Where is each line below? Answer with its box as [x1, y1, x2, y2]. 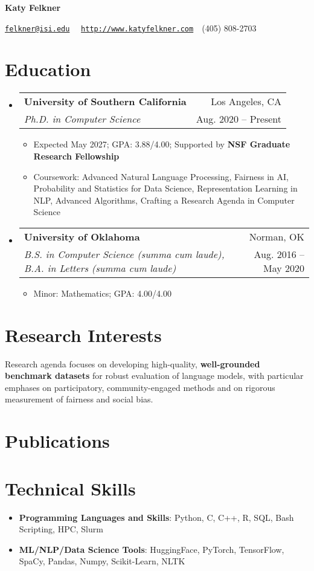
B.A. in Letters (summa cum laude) [24, 260, 176, 275]
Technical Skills [5, 476, 136, 500]
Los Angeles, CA [211, 94, 282, 109]
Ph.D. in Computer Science [24, 112, 141, 126]
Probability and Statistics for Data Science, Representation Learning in [33, 182, 298, 195]
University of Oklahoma [24, 229, 140, 244]
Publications [5, 428, 110, 453]
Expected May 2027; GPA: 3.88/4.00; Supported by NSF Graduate [33, 138, 290, 150]
